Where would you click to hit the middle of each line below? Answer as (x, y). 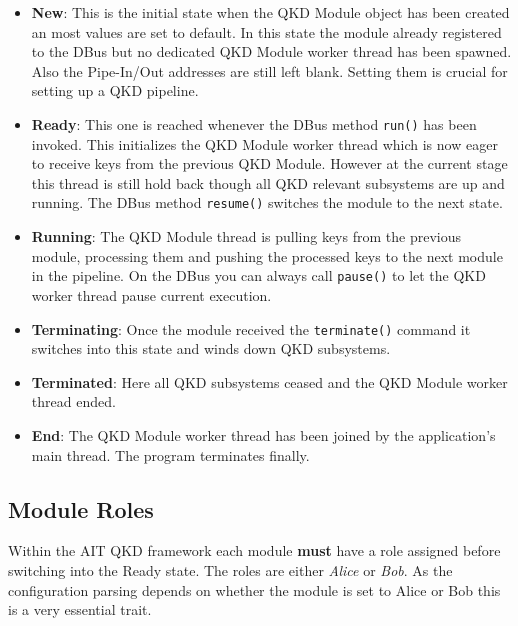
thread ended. (73, 401)
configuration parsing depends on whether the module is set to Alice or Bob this (254, 589)
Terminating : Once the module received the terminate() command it (251, 328)
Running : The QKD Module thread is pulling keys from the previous (246, 236)
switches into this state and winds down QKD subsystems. (211, 348)
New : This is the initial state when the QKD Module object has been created (270, 12)
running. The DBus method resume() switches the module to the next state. (267, 202)
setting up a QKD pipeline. (115, 90)
